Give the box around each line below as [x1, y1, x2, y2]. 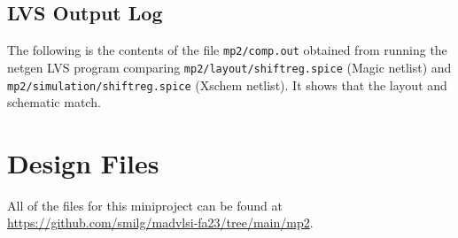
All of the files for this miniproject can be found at [7, 196, 283, 214]
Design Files [7, 144, 159, 180]
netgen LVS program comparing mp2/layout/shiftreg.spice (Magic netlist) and [7, 58, 452, 76]
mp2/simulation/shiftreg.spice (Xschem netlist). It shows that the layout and [7, 75, 447, 94]
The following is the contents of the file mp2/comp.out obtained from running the [7, 41, 447, 59]
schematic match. [7, 93, 101, 111]
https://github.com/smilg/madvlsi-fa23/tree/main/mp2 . [7, 213, 314, 232]
